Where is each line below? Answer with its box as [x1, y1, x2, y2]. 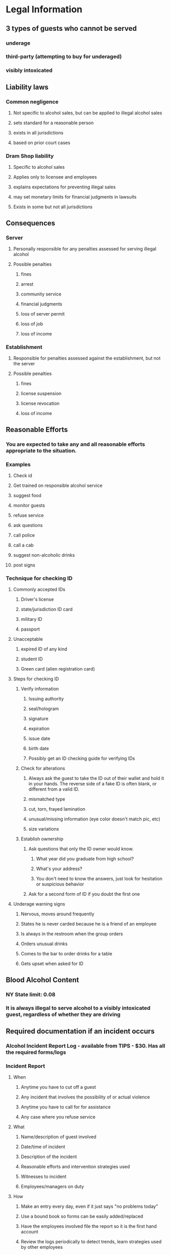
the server [13, 361, 35, 367]
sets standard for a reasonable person [13, 120, 94, 126]
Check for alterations [20, 766, 65, 772]
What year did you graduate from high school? [36, 856, 134, 862]
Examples [6, 461, 31, 468]
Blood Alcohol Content [6, 975, 80, 984]
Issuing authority [28, 696, 64, 702]
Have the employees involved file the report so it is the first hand [20, 1223, 157, 1229]
